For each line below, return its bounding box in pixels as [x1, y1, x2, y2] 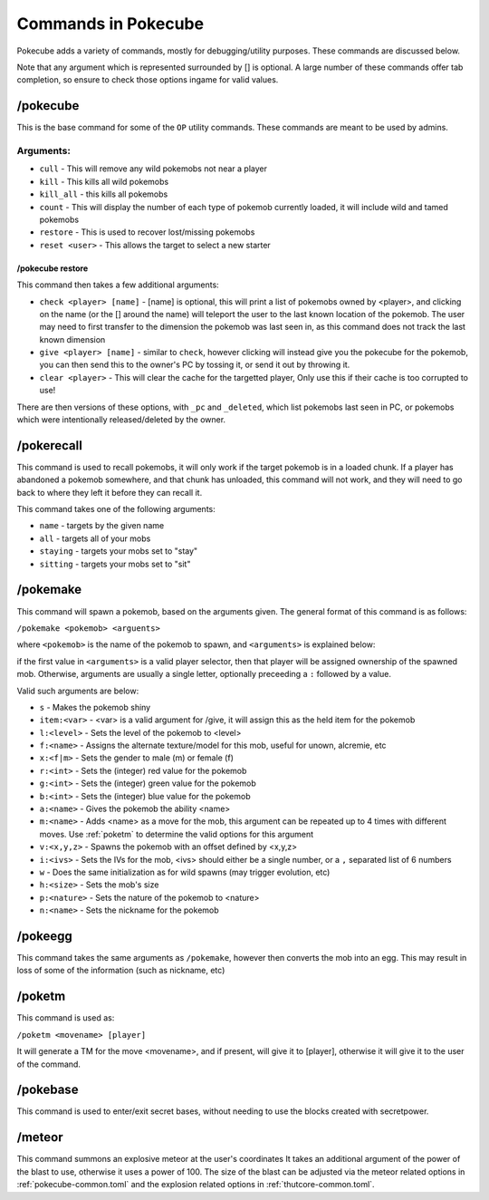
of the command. [16, 1059, 81, 1069]
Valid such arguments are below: [16, 685, 139, 696]
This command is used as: [16, 1012, 115, 1023]
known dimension [39, 334, 106, 344]
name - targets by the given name [39, 520, 165, 531]
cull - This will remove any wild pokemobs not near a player [39, 163, 267, 174]
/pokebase [16, 1082, 79, 1098]
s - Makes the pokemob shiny [39, 702, 151, 712]
